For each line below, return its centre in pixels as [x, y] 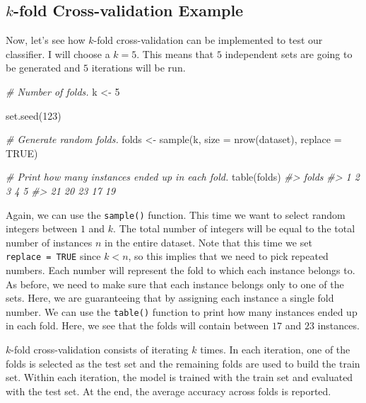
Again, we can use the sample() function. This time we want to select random [176, 214]
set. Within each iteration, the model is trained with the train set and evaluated [179, 377]
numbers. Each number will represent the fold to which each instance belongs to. [181, 270]
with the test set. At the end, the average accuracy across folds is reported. [169, 391]
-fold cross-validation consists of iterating [100, 350]
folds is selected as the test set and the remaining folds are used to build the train [183, 363]
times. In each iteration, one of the [275, 350]
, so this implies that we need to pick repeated [228, 256]
